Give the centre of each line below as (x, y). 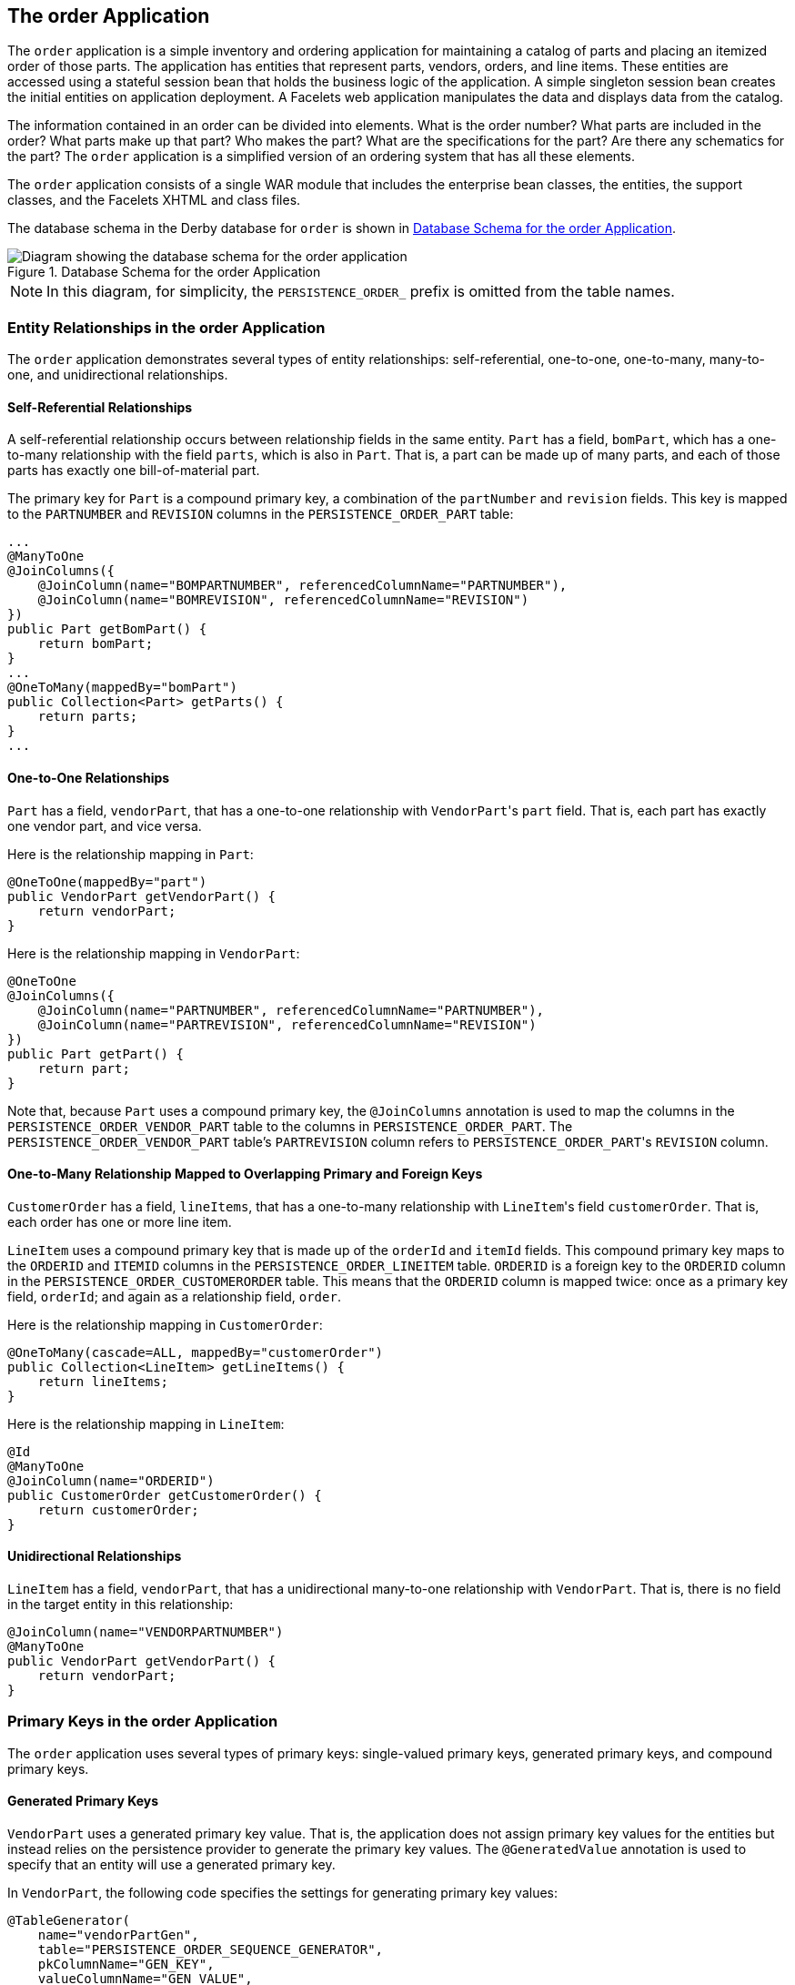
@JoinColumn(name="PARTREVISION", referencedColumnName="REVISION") (287, 1024)
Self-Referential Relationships (100, 407)
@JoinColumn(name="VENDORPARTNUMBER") (146, 1632)
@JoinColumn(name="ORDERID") (111, 1480)
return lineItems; (103, 1381)
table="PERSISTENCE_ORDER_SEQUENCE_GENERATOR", (211, 1950)
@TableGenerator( (69, 1921)
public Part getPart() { (96, 1053)
